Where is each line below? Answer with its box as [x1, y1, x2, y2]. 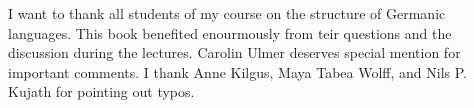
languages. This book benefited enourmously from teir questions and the [8, 22, 452, 43]
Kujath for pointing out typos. [8, 81, 195, 102]
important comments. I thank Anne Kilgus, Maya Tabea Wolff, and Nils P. [8, 61, 467, 82]
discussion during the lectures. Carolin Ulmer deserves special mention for [8, 42, 461, 63]
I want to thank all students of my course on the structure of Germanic [8, 3, 446, 23]
